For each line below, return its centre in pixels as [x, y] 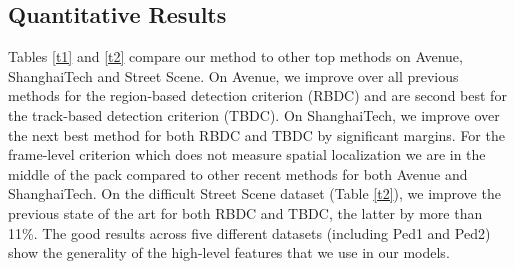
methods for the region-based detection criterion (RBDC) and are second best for [257, 95]
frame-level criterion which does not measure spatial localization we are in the [247, 154]
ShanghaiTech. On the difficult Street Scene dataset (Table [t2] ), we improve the [254, 193]
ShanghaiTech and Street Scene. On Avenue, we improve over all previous [233, 75]
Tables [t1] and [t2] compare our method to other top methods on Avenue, [235, 56]
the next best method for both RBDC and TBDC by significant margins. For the [256, 134]
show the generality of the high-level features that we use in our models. [229, 252]
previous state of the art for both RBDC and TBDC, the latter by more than [245, 212]
